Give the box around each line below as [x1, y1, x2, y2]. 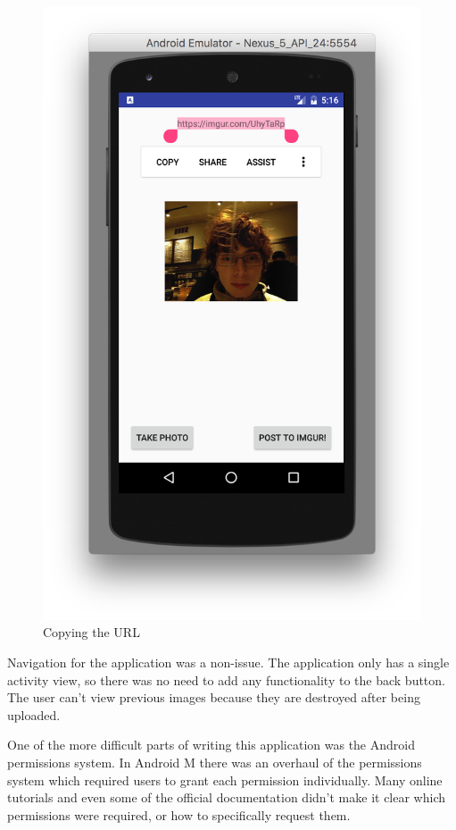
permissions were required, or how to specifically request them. [7, 805, 351, 824]
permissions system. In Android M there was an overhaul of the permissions [7, 753, 422, 772]
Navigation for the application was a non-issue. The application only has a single [7, 653, 450, 672]
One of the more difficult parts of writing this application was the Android [7, 735, 415, 754]
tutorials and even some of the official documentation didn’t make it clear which [7, 788, 445, 807]
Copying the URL [43, 623, 140, 641]
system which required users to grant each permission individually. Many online [7, 770, 443, 789]
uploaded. [7, 705, 61, 724]
